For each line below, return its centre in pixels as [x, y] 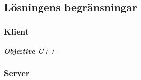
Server [17, 73]
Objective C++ [30, 51]
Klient [17, 31]
